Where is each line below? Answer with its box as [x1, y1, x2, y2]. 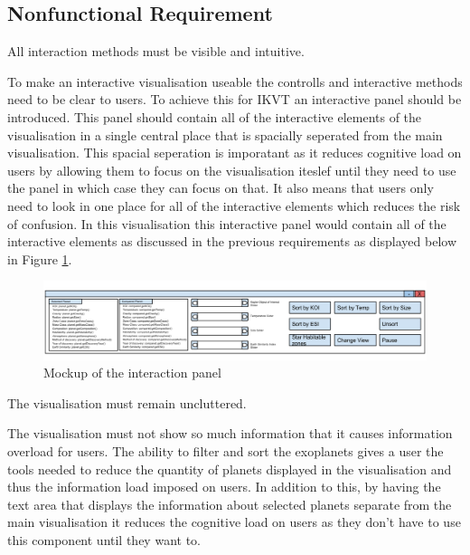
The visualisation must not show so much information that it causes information [7, 424, 453, 443]
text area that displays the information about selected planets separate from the [7, 494, 452, 513]
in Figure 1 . [7, 249, 72, 268]
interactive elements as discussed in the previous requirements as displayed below [7, 232, 457, 251]
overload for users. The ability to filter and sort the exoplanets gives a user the [7, 442, 444, 461]
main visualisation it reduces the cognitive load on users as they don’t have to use [7, 512, 461, 531]
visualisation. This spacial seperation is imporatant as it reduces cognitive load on [7, 143, 462, 162]
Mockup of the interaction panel [43, 363, 221, 382]
